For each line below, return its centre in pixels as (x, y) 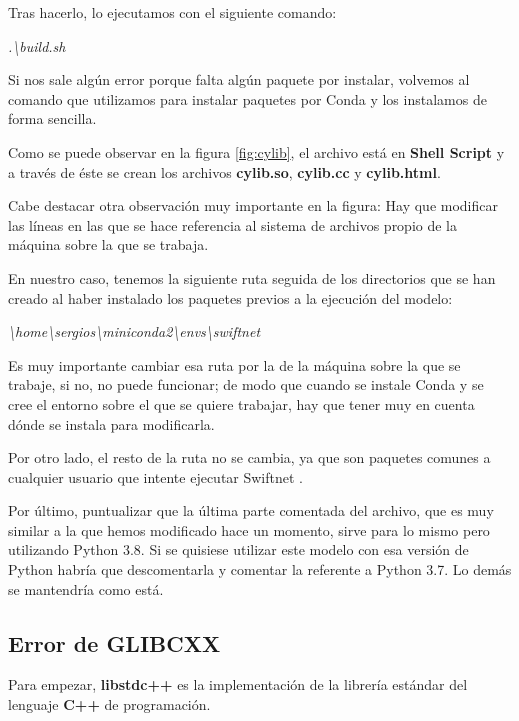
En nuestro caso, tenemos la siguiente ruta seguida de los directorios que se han (252, 277)
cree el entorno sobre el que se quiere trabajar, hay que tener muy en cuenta (241, 403)
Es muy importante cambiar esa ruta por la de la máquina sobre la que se (234, 364)
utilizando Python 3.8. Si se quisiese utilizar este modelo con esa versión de (238, 549)
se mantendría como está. (86, 588)
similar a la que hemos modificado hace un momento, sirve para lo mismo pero (249, 529)
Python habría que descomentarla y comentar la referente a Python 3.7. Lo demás (260, 569)
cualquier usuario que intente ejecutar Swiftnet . (156, 476)
